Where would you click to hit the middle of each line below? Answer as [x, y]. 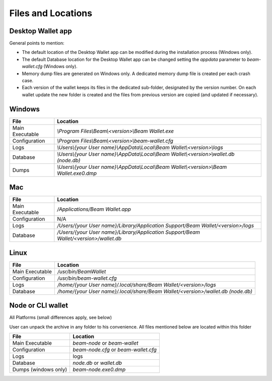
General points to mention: [37, 43]
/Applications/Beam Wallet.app [94, 209]
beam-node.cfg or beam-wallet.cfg [115, 350]
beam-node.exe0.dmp [99, 369]
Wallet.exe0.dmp [77, 173]
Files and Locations [51, 13]
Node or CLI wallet [39, 306]
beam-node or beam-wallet [106, 343]
